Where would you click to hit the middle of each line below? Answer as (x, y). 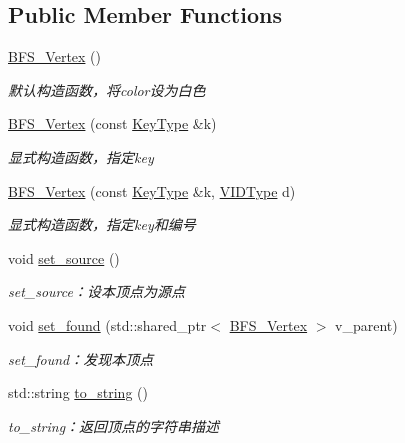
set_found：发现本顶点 (81, 358)
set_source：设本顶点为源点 (96, 291)
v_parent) (366, 324)
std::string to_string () (78, 392)
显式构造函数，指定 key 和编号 (102, 224)
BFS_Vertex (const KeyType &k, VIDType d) (152, 190)
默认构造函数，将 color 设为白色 (107, 89)
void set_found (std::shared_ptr (107, 324)
